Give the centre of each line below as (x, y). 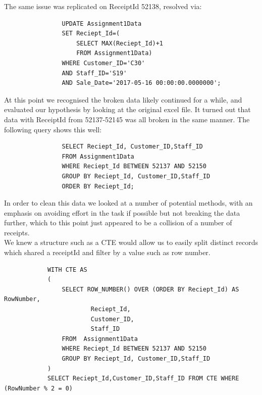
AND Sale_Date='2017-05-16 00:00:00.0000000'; (141, 83)
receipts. (17, 232)
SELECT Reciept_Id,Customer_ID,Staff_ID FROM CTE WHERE (143, 379)
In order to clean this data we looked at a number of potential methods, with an (128, 203)
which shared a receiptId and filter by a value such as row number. (107, 252)
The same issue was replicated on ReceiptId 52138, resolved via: (103, 6)
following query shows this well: (53, 129)
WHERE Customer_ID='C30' (103, 63)
